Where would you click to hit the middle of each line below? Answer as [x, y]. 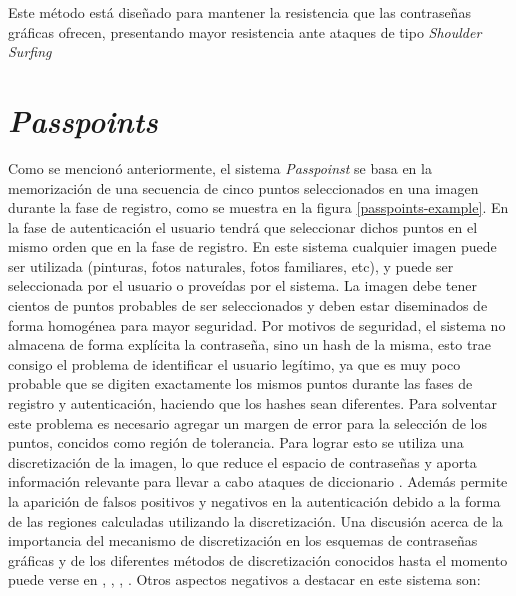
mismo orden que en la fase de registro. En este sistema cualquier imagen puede [252, 246]
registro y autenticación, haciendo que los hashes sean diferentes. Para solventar [252, 403]
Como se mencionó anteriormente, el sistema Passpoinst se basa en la [220, 167]
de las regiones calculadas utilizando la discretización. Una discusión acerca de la [255, 520]
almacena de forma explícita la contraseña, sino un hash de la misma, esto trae [250, 344]
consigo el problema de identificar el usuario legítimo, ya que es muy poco [234, 363]
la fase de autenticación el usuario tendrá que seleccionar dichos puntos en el [243, 226]
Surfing [30, 51]
